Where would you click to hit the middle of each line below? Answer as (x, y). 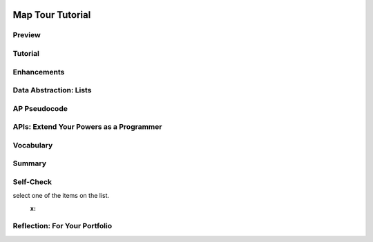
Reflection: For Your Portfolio (63, 226)
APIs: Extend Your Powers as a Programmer (87, 127)
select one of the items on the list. (61, 196)
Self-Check (32, 181)
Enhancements (39, 72)
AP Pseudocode (40, 108)
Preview (27, 35)
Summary (30, 163)
